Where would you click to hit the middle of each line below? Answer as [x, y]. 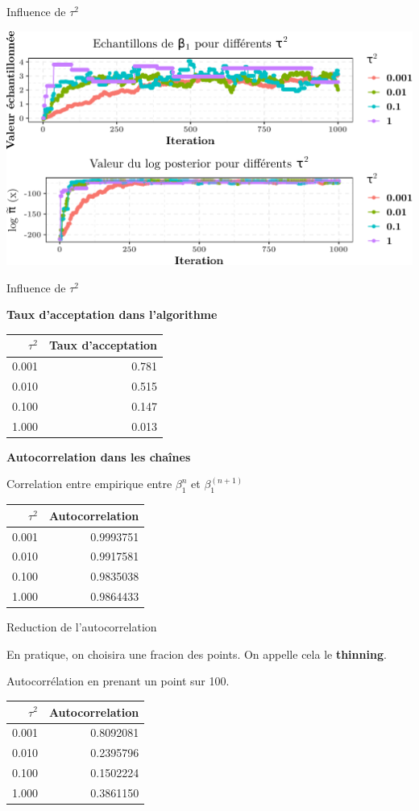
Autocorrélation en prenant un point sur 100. [118, 681]
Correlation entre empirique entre [89, 484]
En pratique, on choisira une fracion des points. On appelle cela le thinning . [197, 654]
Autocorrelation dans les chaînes [99, 456]
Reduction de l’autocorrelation [82, 627]
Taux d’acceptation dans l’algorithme [112, 314]
